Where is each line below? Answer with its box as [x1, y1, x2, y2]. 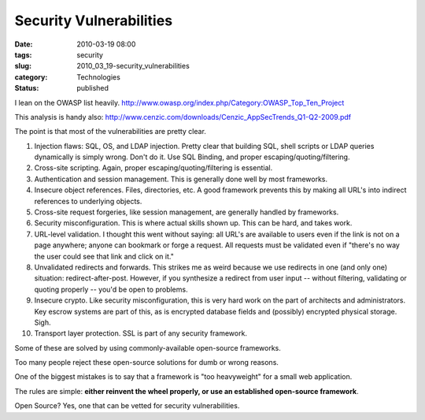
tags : [14, 50, 32, 59]
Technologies [76, 72, 121, 82]
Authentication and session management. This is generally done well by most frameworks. [34, 174, 328, 184]
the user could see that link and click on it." [34, 251, 175, 261]
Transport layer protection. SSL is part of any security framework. [34, 329, 248, 338]
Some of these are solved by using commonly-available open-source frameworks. [14, 343, 281, 352]
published [76, 84, 109, 93]
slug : [14, 61, 31, 71]
